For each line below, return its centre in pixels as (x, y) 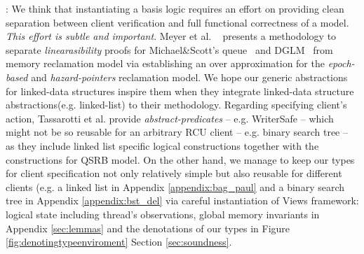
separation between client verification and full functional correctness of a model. (177, 22)
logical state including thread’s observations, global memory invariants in (163, 214)
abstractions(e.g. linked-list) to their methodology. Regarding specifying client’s (176, 105)
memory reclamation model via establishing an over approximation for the (165, 63)
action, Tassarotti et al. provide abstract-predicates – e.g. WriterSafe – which (170, 118)
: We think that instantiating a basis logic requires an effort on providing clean (175, 8)
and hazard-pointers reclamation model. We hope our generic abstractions (189, 77)
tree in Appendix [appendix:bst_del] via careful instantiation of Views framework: (182, 200)
